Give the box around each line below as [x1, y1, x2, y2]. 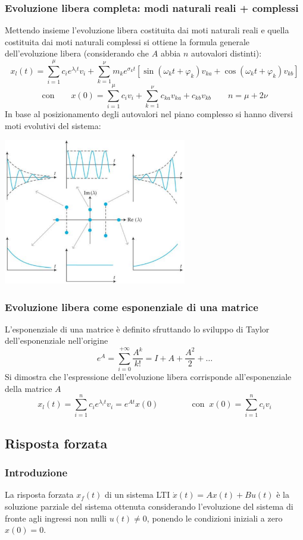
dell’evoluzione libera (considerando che [5, 47, 149, 59]
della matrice [5, 382, 52, 394]
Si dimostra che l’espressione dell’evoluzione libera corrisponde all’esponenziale [5, 371, 292, 383]
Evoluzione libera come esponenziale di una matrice [5, 299, 258, 314]
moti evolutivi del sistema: [5, 119, 101, 131]
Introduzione [5, 465, 68, 480]
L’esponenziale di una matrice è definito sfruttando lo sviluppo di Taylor [5, 322, 270, 335]
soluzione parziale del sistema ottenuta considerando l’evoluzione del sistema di [5, 500, 293, 513]
